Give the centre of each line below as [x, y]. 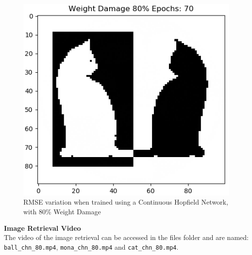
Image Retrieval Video [42, 228]
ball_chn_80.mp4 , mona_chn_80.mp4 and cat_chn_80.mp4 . [91, 247]
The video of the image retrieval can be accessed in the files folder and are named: [126, 237]
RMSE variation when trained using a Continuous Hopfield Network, [126, 202]
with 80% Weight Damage [62, 212]
